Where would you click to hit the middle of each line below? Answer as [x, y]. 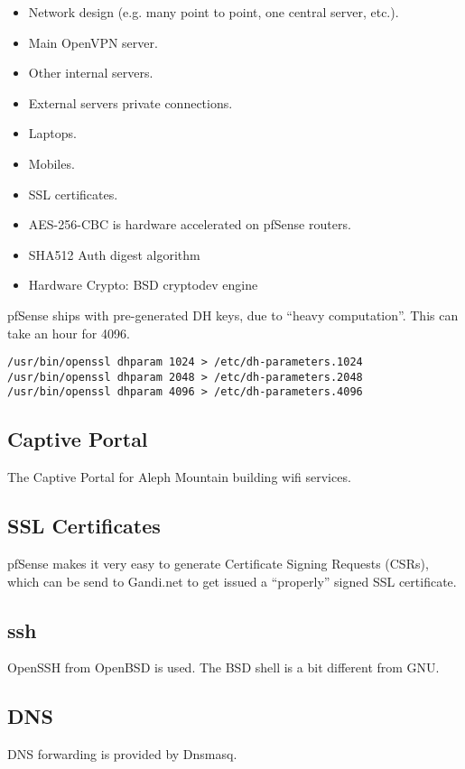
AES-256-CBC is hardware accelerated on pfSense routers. [190, 224]
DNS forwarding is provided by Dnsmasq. [122, 754]
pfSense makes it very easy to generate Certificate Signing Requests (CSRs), [218, 564]
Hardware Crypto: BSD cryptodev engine [143, 285]
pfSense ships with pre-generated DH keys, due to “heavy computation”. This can [233, 315]
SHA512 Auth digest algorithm [114, 254]
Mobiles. [51, 163]
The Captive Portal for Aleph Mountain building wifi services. [179, 477]
